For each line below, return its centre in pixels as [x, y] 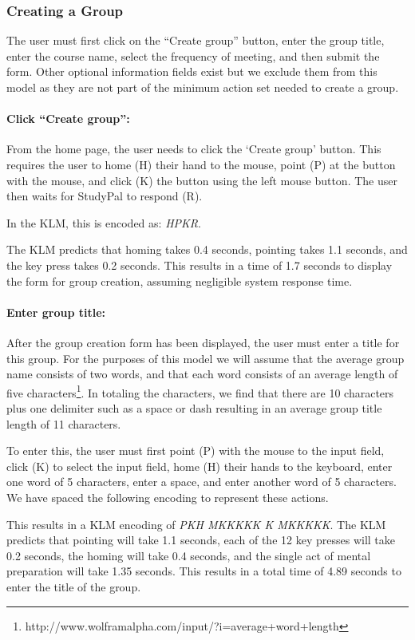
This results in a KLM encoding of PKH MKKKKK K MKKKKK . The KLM [196, 524]
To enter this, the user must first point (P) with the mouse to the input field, [196, 450]
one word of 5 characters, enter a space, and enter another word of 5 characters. [202, 482]
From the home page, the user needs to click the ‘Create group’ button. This [194, 149]
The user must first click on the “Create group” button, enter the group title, [196, 40]
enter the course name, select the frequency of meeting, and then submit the [193, 55]
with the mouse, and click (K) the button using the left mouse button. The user [202, 180]
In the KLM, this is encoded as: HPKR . [104, 222]
